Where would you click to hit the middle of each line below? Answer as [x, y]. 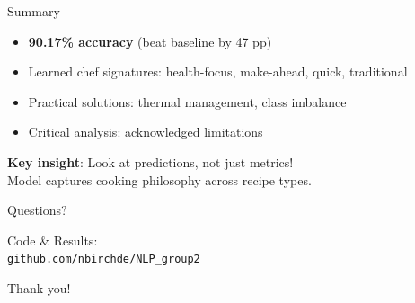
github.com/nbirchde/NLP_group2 [104, 259]
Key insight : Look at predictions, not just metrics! [150, 161]
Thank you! [39, 288]
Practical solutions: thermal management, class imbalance [187, 101]
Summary [34, 11]
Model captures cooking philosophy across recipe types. [159, 179]
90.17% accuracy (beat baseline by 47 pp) [150, 41]
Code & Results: [53, 240]
